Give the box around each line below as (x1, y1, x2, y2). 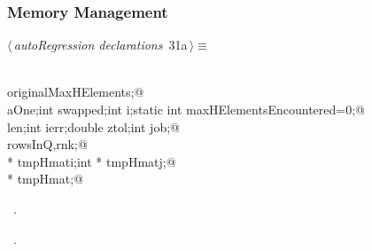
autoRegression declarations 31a (13, 35, 188, 54)
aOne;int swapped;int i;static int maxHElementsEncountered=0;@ (7, 100, 365, 118)
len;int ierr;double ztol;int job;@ (7, 117, 180, 136)
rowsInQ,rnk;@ (7, 135, 88, 153)
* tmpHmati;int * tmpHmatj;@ (7, 152, 176, 170)
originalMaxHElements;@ (7, 82, 144, 101)
